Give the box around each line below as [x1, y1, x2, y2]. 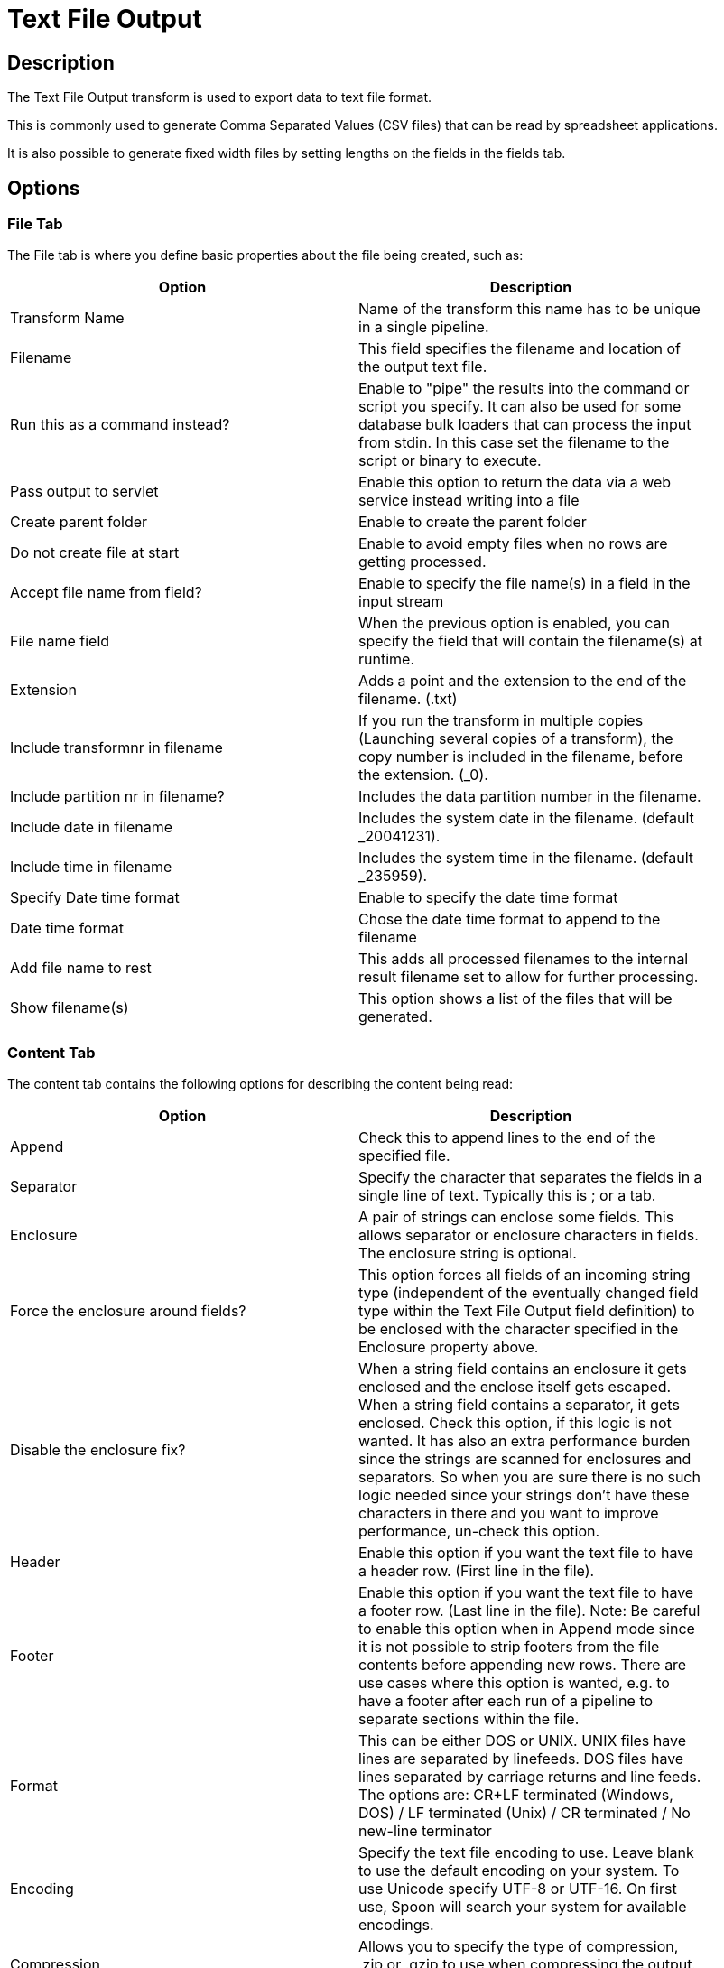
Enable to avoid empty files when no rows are [358, 534, 668, 553]
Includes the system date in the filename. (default [358, 809, 694, 828]
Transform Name [10, 309, 125, 328]
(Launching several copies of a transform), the [358, 729, 673, 748]
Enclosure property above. [358, 1338, 539, 1357]
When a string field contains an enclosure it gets [358, 1360, 687, 1379]
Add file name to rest [10, 959, 152, 978]
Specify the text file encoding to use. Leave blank [358, 1843, 694, 1862]
